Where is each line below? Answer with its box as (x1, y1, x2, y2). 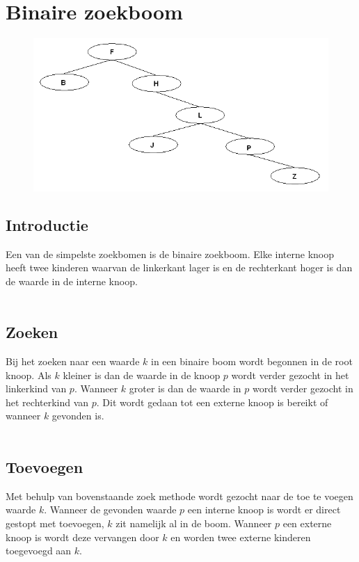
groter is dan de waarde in (129, 381, 241, 396)
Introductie (6, 214, 88, 235)
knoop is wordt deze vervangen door (6, 529, 159, 544)
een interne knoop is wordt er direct (187, 502, 341, 517)
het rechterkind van (6, 394, 89, 409)
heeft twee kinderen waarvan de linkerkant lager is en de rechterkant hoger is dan (6, 260, 353, 275)
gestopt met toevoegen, (6, 516, 104, 531)
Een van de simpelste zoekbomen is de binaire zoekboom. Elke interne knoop (6, 246, 335, 261)
